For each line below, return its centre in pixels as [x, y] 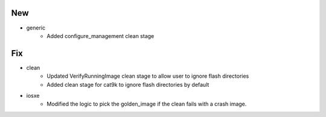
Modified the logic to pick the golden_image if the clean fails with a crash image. [147, 104]
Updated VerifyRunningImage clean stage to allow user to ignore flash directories [148, 76]
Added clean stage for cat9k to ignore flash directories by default [128, 84]
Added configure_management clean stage [101, 36]
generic [36, 28]
